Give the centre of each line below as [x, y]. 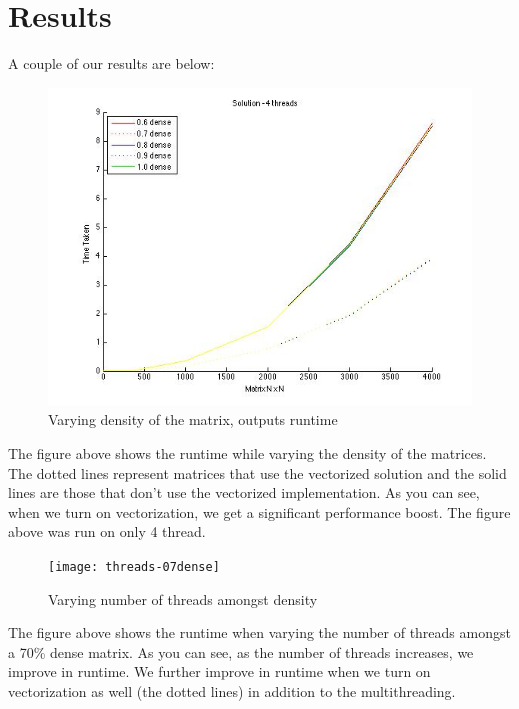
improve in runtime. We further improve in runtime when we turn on [219, 671]
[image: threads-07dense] [134, 566]
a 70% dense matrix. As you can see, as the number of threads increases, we [241, 651]
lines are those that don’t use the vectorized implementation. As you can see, [244, 492]
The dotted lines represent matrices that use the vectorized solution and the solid [257, 472]
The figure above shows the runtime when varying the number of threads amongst [259, 632]
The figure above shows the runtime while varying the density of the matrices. [247, 452]
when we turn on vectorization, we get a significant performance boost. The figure [259, 511]
